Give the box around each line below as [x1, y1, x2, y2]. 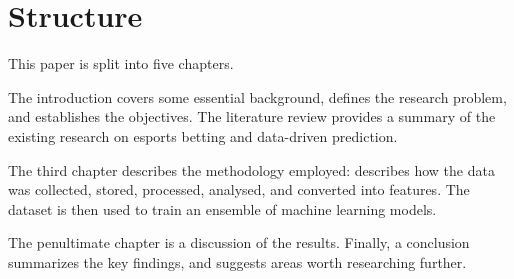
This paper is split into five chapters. [8, 53, 234, 74]
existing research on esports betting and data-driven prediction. [8, 125, 398, 146]
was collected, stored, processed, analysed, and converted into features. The [8, 179, 470, 200]
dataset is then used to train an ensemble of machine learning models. [8, 198, 437, 219]
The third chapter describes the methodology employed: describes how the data [8, 159, 495, 180]
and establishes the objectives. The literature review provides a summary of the [8, 106, 496, 127]
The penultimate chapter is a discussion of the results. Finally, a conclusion [8, 232, 470, 253]
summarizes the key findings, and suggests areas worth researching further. [8, 251, 467, 272]
